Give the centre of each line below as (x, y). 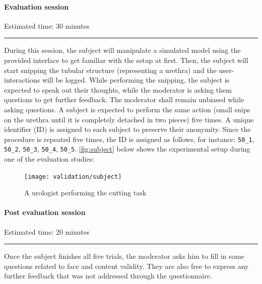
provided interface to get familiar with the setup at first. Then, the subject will (126, 60)
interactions (22, 80)
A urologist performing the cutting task (85, 193)
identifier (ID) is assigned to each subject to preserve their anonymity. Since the (127, 129)
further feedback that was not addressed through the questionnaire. (108, 276)
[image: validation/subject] (73, 176)
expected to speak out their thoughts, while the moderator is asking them (118, 89)
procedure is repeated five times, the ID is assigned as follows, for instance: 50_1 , (129, 139)
